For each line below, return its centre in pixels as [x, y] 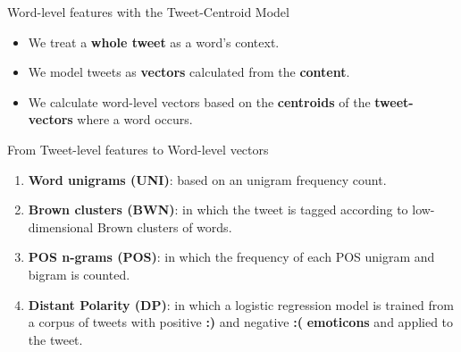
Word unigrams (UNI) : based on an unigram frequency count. [207, 179]
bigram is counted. [79, 274]
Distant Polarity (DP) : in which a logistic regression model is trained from [241, 304]
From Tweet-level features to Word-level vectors [138, 149]
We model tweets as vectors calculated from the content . [189, 72]
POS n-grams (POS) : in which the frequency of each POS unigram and [231, 257]
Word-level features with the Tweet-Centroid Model [148, 12]
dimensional [61, 226]
